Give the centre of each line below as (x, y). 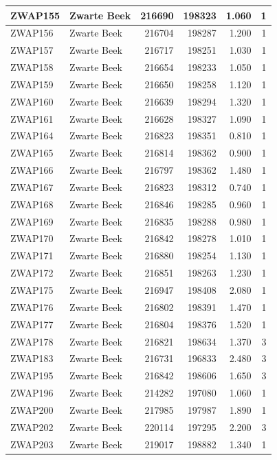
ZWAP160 (32, 101)
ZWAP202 (32, 427)
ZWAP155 (35, 15)
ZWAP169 (32, 221)
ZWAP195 (32, 376)
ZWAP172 (32, 273)
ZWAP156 (32, 33)
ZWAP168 (32, 204)
